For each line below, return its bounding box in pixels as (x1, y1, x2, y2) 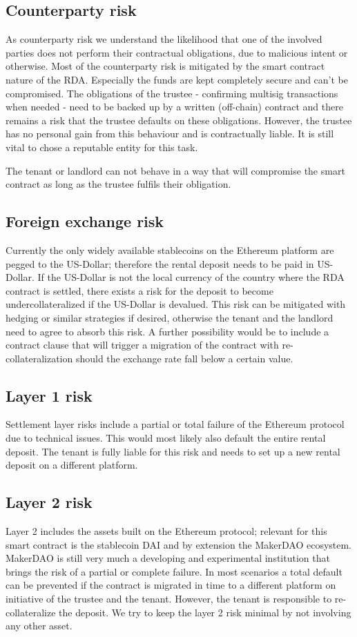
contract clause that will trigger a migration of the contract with (6, 337, 279, 352)
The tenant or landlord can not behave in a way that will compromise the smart (6, 163, 345, 177)
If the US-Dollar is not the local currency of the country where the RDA (37, 270, 345, 284)
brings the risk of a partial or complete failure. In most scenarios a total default (6, 564, 342, 578)
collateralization (6, 351, 73, 365)
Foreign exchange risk (6, 210, 164, 232)
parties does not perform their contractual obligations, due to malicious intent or (6, 45, 348, 59)
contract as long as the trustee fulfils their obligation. (6, 177, 231, 191)
